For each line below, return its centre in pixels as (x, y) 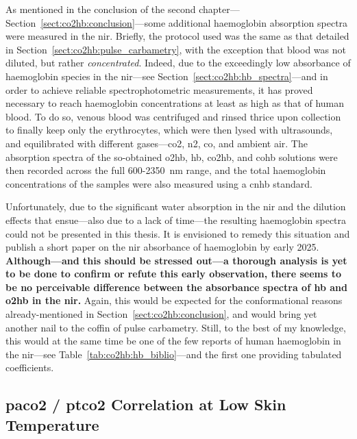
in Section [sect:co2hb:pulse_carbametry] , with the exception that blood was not (176, 49)
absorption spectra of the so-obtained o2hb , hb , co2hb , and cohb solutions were (172, 156)
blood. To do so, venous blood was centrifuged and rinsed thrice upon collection (173, 116)
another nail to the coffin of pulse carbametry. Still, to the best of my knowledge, (176, 327)
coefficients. (30, 367)
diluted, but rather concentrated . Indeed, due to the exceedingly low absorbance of (178, 63)
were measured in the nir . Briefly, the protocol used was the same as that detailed (177, 36)
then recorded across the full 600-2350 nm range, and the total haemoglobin (166, 170)
